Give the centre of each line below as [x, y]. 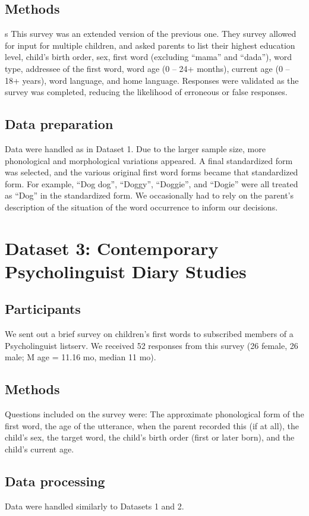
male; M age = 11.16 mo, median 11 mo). [81, 357]
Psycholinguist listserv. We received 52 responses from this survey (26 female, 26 [152, 345]
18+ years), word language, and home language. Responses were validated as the [152, 80]
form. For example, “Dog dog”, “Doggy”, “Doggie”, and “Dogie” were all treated [152, 183]
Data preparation [59, 124]
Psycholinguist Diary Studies [126, 271]
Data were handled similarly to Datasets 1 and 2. [94, 506]
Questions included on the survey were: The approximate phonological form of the [154, 414]
